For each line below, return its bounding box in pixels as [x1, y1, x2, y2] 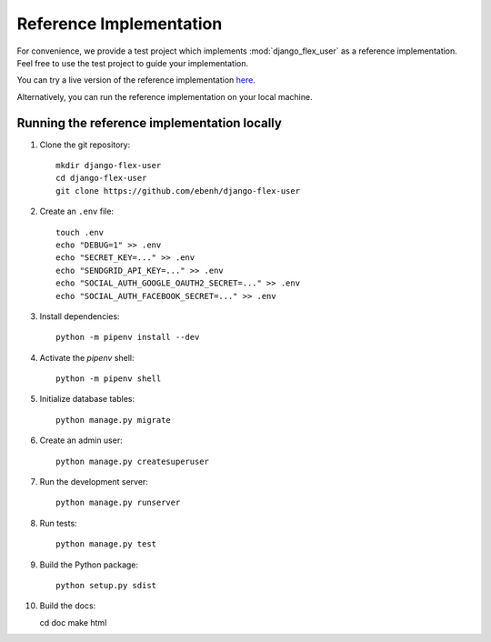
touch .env [55, 227, 105, 237]
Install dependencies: [39, 310, 120, 322]
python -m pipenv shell [55, 374, 162, 384]
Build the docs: [39, 600, 96, 611]
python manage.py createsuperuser [55, 456, 209, 466]
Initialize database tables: [39, 394, 135, 405]
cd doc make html [39, 617, 107, 627]
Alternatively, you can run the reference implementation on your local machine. [16, 91, 313, 102]
